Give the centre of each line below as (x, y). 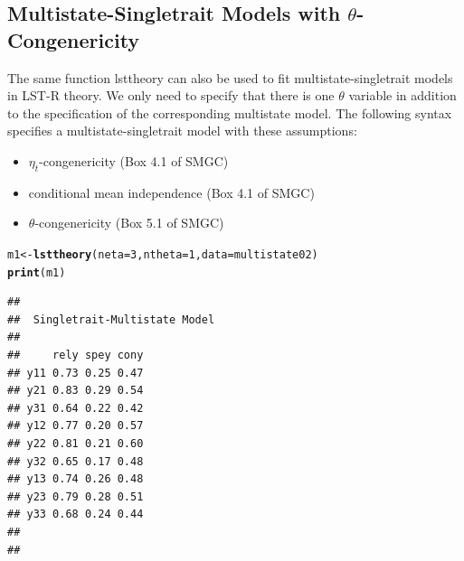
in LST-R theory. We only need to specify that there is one (171, 95)
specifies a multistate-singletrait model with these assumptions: (182, 131)
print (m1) (37, 272)
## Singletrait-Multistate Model (111, 319)
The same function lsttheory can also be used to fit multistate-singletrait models (230, 77)
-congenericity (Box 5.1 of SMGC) (129, 223)
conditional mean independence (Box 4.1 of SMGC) (171, 192)
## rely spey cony (76, 355)
